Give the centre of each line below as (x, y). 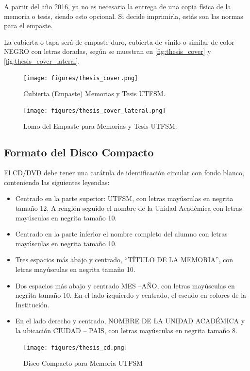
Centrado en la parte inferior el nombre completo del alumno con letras (121, 234)
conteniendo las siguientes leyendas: (57, 182)
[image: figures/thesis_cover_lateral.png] (95, 110)
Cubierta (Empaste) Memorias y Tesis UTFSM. (94, 93)
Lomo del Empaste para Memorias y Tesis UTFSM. (100, 126)
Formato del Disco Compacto (79, 152)
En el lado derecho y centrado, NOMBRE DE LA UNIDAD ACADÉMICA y (130, 321)
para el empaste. (28, 25)
